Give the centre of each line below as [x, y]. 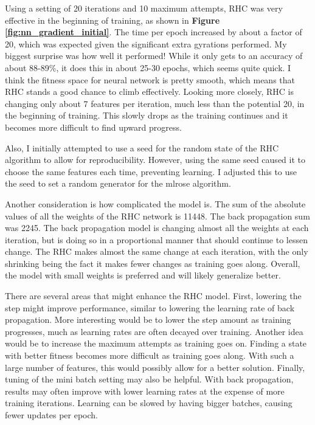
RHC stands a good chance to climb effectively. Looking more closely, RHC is [149, 92]
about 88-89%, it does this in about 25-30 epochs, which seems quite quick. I [148, 67]
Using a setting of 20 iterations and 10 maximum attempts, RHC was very [144, 8]
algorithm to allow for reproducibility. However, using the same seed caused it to [155, 160]
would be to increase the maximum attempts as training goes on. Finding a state [156, 343]
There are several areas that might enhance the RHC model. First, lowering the [153, 296]
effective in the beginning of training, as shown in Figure [112, 20]
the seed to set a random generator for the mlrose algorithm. [118, 183]
